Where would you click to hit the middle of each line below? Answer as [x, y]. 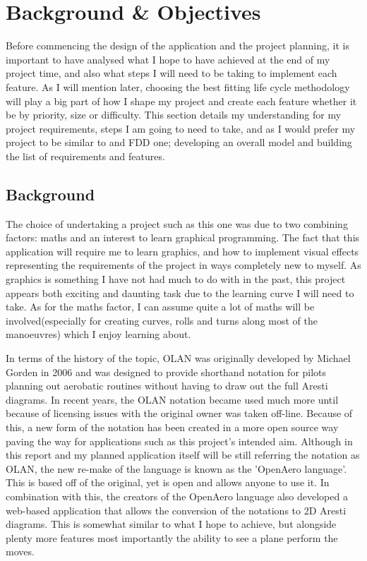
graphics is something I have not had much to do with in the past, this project [176, 279]
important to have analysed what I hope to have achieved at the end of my [168, 59]
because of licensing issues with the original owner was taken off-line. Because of [179, 413]
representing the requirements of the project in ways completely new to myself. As [183, 265]
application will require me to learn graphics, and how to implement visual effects [182, 251]
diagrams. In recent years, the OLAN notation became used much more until [172, 399]
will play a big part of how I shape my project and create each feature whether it [181, 101]
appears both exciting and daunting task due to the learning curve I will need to [180, 292]
